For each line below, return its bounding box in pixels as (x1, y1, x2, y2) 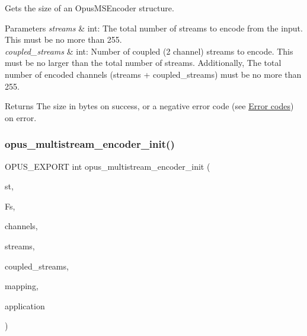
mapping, (5, 280, 39, 292)
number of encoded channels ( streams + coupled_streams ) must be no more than (5, 68, 302, 80)
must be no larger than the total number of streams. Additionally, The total (5, 56, 282, 69)
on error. (5, 111, 37, 123)
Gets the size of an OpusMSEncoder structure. (5, 2, 174, 14)
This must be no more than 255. (5, 33, 122, 46)
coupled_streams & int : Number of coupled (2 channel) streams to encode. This (5, 45, 293, 57)
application (5, 299, 45, 312)
